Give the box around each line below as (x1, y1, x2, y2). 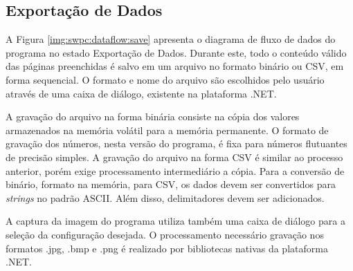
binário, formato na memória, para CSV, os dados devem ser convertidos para (6, 177, 336, 191)
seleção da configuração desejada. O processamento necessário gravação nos (6, 227, 324, 241)
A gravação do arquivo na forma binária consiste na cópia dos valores (6, 109, 300, 124)
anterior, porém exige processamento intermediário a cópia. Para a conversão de (6, 163, 345, 178)
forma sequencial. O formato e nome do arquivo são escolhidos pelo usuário (6, 72, 325, 86)
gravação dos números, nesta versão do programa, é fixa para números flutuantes (6, 136, 347, 151)
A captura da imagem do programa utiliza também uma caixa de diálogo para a (6, 214, 345, 228)
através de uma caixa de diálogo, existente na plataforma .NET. (6, 86, 277, 100)
